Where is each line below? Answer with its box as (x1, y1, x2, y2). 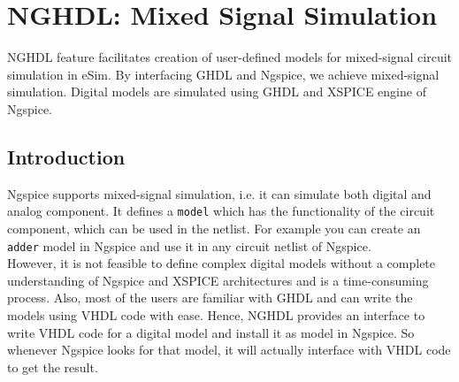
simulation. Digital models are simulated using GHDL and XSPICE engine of (7, 82, 426, 101)
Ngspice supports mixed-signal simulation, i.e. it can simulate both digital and (7, 184, 432, 202)
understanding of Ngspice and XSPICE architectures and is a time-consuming (7, 271, 429, 289)
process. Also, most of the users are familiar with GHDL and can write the (7, 288, 413, 307)
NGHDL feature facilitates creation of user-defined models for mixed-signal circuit (7, 48, 453, 66)
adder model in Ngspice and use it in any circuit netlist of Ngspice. (7, 236, 371, 255)
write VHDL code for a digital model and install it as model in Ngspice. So (7, 323, 415, 341)
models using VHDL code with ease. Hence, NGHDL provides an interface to (7, 305, 425, 324)
